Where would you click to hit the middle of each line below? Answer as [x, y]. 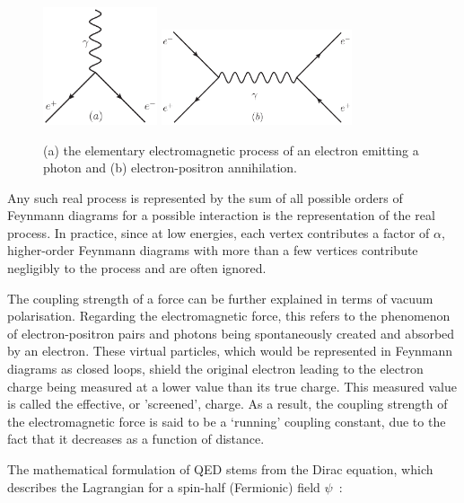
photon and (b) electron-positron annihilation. [170, 168]
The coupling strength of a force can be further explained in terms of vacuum [220, 298]
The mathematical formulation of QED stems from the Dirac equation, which [220, 469]
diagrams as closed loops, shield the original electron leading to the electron [215, 369]
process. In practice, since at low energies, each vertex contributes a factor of [219, 232]
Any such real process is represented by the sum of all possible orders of [205, 197]
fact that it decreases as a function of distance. [136, 439]
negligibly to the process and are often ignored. [137, 268]
